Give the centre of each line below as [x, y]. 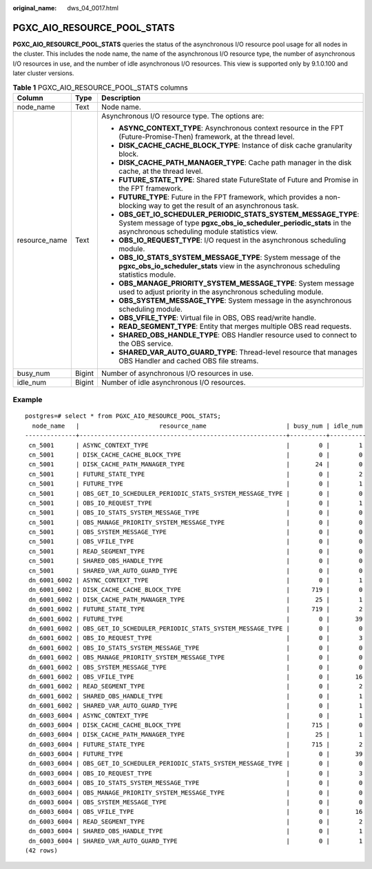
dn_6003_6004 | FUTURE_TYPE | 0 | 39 [196, 754]
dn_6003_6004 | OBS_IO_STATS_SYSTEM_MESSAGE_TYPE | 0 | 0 [196, 783]
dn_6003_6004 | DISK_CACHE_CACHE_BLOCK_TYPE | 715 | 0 [196, 725]
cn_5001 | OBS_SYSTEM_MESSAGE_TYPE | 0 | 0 [196, 532]
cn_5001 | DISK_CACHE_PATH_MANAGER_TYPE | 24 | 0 [196, 465]
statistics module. [147, 274]
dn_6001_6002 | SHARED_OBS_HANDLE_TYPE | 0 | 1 [196, 696]
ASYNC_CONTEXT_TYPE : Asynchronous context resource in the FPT [231, 128]
